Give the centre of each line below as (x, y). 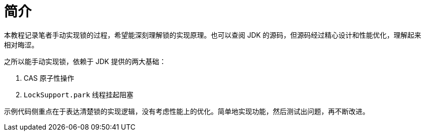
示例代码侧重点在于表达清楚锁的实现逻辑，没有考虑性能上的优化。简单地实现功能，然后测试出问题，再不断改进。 (187, 111)
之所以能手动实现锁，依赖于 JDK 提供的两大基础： (85, 61)
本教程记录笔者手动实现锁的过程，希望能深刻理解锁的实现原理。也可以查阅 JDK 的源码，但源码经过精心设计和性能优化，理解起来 (213, 35)
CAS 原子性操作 (49, 78)
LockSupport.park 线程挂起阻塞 (79, 94)
